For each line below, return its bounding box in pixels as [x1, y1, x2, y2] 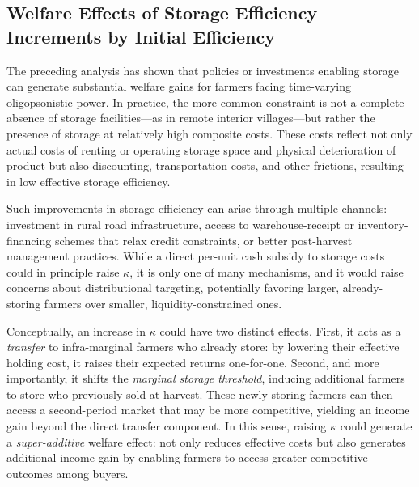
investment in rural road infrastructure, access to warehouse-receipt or [6, 215, 355, 232]
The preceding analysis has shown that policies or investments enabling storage [6, 61, 399, 78]
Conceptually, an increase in [6, 322, 146, 339]
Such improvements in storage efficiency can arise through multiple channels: [6, 200, 387, 217]
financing [6, 231, 52, 248]
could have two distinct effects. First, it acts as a [159, 322, 401, 339]
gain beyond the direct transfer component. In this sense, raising [6, 417, 327, 434]
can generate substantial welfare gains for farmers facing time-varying [6, 78, 351, 95]
